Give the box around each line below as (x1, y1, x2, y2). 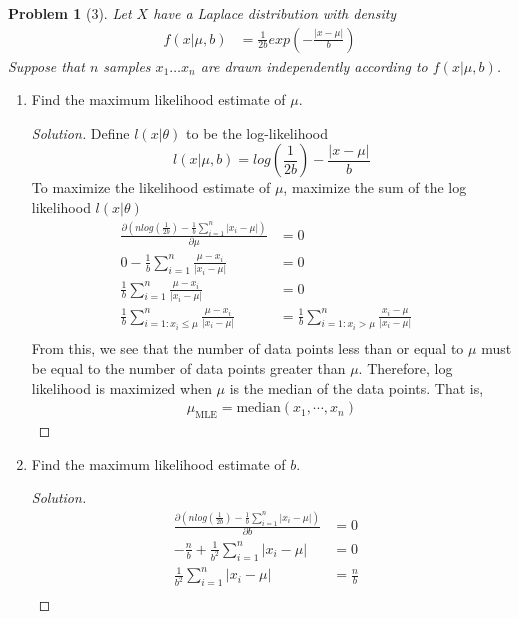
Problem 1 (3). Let (8, 3, 132, 23)
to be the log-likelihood (186, 122, 328, 143)
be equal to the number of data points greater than (31, 357, 346, 378)
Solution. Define (31, 122, 130, 143)
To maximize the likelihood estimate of (31, 177, 271, 198)
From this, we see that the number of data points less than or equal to (31, 338, 464, 359)
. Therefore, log (358, 357, 453, 378)
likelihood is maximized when (31, 377, 212, 398)
